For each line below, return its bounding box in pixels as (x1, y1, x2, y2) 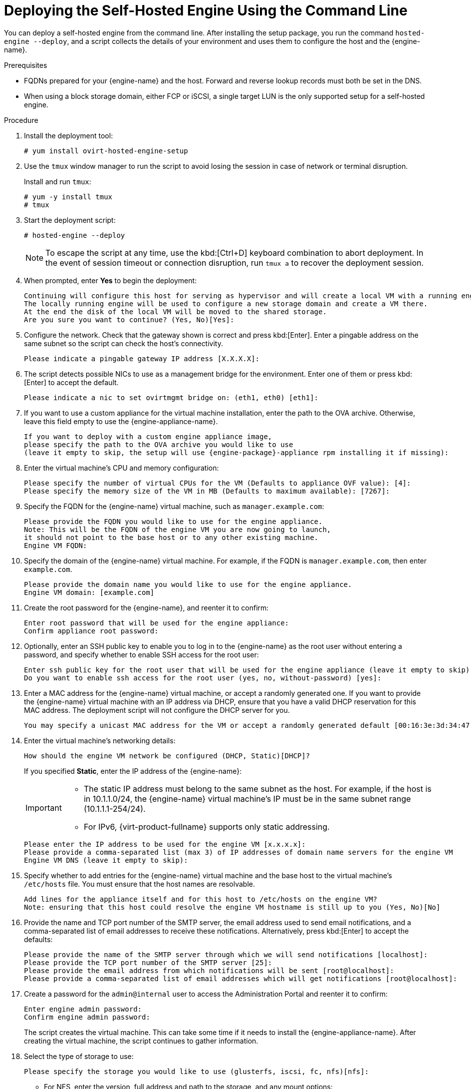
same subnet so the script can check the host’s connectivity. (24, 339, 223, 348)
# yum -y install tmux (24, 192, 113, 201)
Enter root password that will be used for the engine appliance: (24, 618, 289, 627)
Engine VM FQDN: (24, 541, 87, 549)
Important (25, 802, 62, 813)
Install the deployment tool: (24, 131, 113, 140)
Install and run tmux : (24, 177, 91, 186)
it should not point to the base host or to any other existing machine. (24, 533, 319, 542)
